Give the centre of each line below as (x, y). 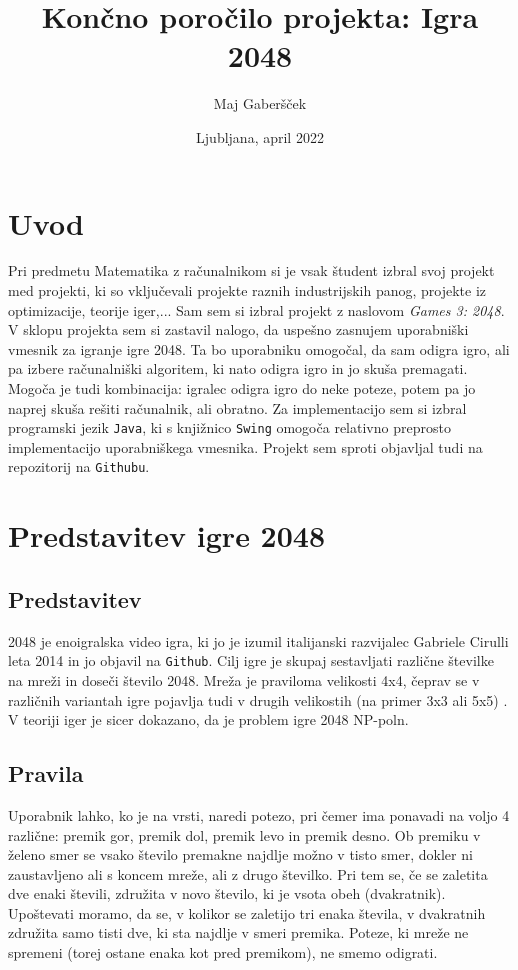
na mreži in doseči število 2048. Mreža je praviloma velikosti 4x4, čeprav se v (244, 679)
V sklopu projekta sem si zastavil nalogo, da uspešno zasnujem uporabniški (238, 329)
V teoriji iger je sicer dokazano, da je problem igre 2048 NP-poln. (208, 719)
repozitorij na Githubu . (79, 466)
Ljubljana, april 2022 (260, 136)
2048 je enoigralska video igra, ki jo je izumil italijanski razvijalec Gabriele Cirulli (258, 640)
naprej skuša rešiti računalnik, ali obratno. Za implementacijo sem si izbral (237, 407)
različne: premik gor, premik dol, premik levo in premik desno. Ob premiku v (244, 834)
